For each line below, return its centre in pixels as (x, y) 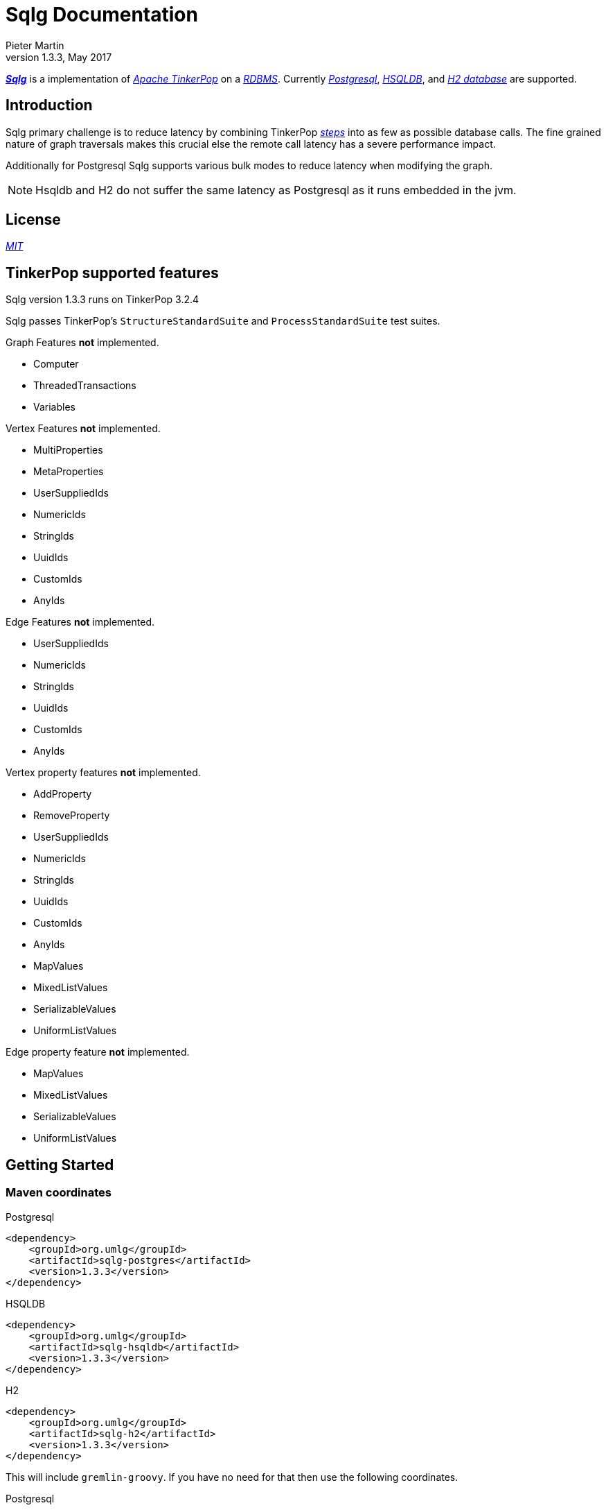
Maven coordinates (59, 1193)
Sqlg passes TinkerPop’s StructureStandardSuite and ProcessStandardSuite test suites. (223, 321)
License (33, 220)
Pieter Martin (35, 45)
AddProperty (63, 794)
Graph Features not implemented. (82, 343)
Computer (56, 364)
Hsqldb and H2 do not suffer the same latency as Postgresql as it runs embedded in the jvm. (276, 190)
